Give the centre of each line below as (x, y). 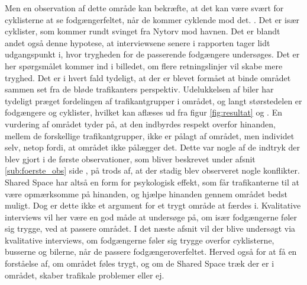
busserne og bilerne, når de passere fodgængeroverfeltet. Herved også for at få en (151, 252)
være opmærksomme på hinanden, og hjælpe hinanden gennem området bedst (146, 193)
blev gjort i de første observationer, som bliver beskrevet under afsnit (130, 158)
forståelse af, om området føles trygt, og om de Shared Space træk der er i (140, 263)
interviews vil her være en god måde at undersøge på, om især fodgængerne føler (151, 217)
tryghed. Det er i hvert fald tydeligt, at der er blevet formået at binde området (148, 77)
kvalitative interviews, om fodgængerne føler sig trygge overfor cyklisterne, (140, 240)
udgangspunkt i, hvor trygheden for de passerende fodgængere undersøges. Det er (152, 54)
